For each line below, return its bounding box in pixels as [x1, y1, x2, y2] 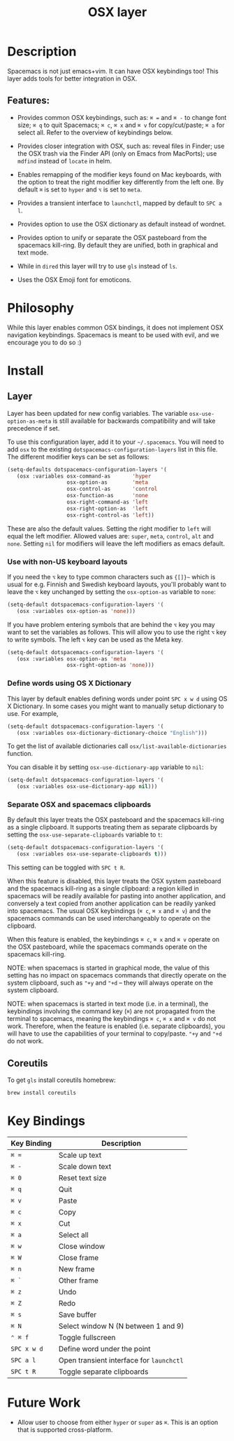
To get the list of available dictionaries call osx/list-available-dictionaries [7, 742, 227, 750]
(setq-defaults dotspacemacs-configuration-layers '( [7, 466, 168, 473]
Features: [7, 95, 50, 107]
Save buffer [58, 1309, 97, 1319]
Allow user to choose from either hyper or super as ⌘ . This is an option [17, 1418, 219, 1426]
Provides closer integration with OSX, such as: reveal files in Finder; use [17, 142, 225, 150]
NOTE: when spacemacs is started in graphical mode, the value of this [7, 963, 210, 972]
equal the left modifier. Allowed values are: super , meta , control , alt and [7, 532, 214, 540]
